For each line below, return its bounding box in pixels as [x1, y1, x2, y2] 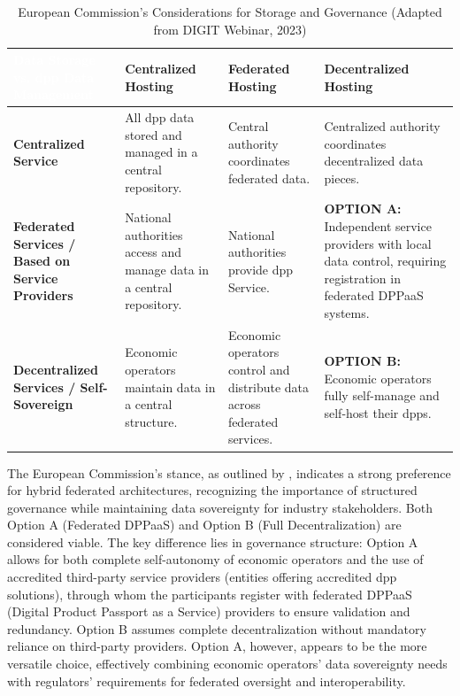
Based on [13, 251, 71, 270]
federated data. [227, 168, 310, 187]
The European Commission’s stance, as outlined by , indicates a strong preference [7, 463, 451, 482]
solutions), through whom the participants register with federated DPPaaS [7, 584, 412, 603]
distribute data [227, 377, 310, 396]
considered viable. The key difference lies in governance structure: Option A [7, 532, 418, 551]
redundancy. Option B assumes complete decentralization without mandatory [7, 619, 426, 638]
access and [125, 243, 182, 261]
